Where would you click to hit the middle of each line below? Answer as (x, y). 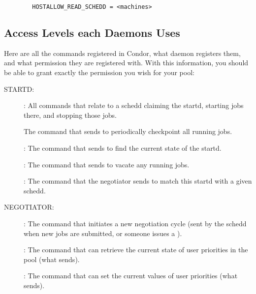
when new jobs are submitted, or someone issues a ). (103, 233)
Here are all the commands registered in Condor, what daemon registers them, (122, 53)
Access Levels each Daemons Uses (92, 33)
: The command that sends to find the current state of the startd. (123, 148)
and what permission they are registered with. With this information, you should (126, 63)
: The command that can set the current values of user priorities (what (131, 276)
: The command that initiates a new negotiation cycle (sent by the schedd (135, 223)
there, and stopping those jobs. (70, 115)
